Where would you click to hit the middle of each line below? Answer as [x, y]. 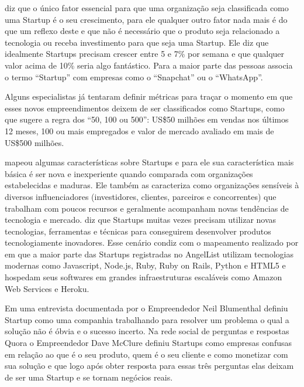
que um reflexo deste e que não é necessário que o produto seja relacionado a [142, 31]
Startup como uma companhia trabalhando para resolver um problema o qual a [147, 319]
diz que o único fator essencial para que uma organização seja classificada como [147, 8]
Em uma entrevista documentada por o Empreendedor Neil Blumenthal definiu [146, 308]
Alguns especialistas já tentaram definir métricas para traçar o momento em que [149, 96]
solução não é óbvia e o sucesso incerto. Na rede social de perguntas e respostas [147, 331]
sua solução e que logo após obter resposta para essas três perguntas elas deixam [149, 366]
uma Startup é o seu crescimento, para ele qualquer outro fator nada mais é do [146, 19]
